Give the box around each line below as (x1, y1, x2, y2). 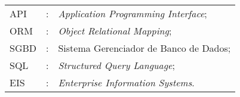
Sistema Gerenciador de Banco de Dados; (58, 41, 231, 55)
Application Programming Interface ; (58, 7, 207, 20)
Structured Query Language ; (58, 58, 175, 72)
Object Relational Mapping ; (58, 24, 172, 37)
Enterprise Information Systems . (58, 76, 195, 89)
